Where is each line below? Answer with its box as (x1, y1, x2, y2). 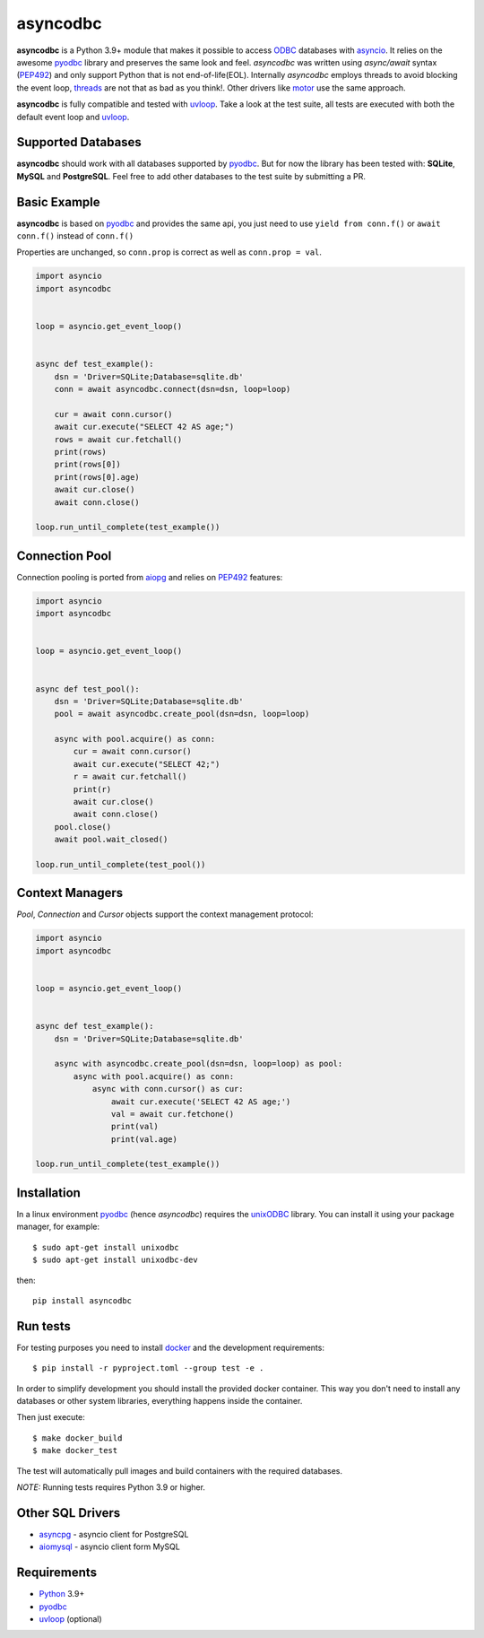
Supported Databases (16, 135, 143, 150)
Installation (16, 1185, 81, 1200)
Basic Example (16, 194, 100, 210)
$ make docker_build (32, 1433, 123, 1443)
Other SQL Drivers (16, 1505, 121, 1520)
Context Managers (16, 885, 124, 901)
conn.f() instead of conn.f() (16, 231, 134, 241)
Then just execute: (16, 1412, 85, 1423)
